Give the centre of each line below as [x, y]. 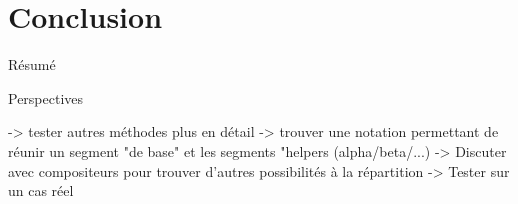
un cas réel [41, 190]
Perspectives [46, 97]
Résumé [32, 64]
